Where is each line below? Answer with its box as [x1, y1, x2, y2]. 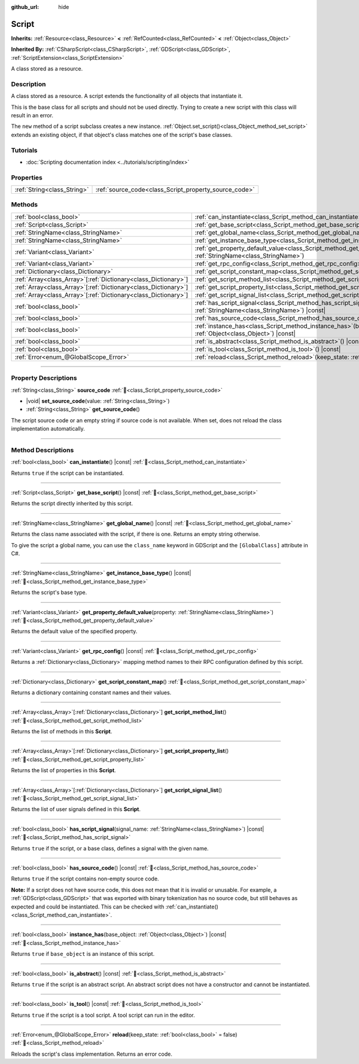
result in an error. [11, 112, 54, 119]
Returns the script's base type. [11, 589, 87, 596]
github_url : [11, 4, 39, 10]
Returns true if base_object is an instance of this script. [11, 950, 155, 958]
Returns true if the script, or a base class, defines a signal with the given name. [11, 845, 209, 852]
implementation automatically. [11, 425, 85, 432]
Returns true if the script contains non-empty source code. [11, 875, 159, 882]
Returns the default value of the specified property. [11, 628, 138, 635]
